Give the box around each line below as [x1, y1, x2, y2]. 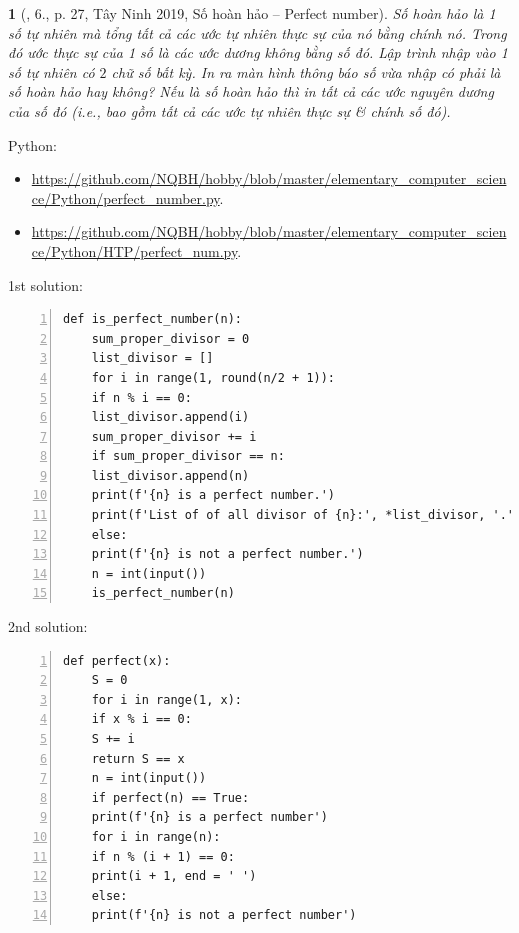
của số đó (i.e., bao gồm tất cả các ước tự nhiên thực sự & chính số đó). [8, 100, 451, 121]
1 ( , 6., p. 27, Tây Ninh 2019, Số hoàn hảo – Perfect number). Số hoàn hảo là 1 [8, 3, 496, 23]
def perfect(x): [63, 653, 171, 668]
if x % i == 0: [91, 712, 192, 727]
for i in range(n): [91, 829, 221, 844]
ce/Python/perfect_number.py [31, 187, 220, 208]
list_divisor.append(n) [91, 468, 250, 483]
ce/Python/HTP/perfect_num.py [31, 240, 238, 261]
